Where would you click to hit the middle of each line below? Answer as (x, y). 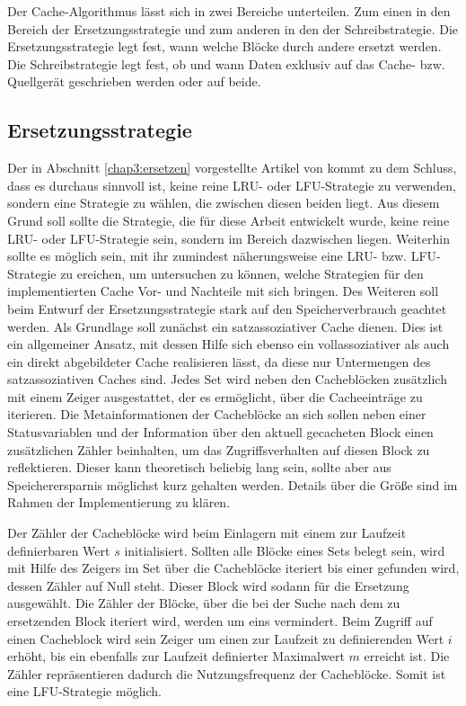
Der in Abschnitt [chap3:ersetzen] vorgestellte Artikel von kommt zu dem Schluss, (232, 168)
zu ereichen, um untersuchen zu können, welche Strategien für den (242, 273)
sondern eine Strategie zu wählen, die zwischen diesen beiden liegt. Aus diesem (224, 203)
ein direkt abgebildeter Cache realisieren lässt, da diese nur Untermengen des (219, 361)
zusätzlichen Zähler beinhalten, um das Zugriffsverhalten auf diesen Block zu (219, 449)
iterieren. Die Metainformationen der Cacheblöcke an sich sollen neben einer (217, 414)
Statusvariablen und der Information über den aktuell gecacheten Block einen (220, 432)
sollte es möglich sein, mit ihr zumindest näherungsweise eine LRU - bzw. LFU (222, 256)
